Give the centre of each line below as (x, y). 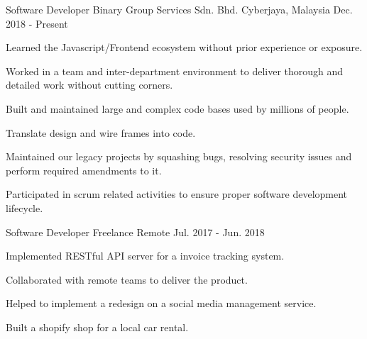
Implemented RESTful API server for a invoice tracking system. (145, 256)
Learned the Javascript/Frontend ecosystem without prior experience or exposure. (184, 47)
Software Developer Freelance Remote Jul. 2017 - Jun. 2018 (135, 232)
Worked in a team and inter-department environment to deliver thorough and (175, 71)
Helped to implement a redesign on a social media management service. (161, 303)
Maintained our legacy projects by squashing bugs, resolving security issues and (179, 156)
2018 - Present (37, 23)
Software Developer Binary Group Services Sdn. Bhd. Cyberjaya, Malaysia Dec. (179, 9)
